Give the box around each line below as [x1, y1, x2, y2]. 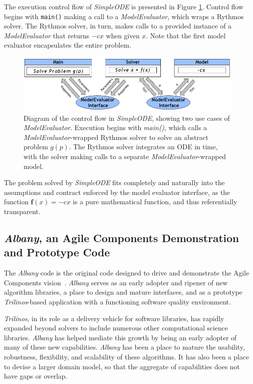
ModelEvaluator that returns [4, 30, 89, 40]
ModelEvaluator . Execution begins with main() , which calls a [24, 122, 207, 133]
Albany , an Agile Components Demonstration [4, 230, 239, 245]
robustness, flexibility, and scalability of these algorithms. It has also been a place [4, 351, 249, 361]
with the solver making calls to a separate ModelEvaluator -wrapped [24, 151, 226, 162]
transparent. [4, 206, 41, 216]
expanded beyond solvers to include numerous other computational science [4, 323, 228, 333]
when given [106, 30, 140, 40]
